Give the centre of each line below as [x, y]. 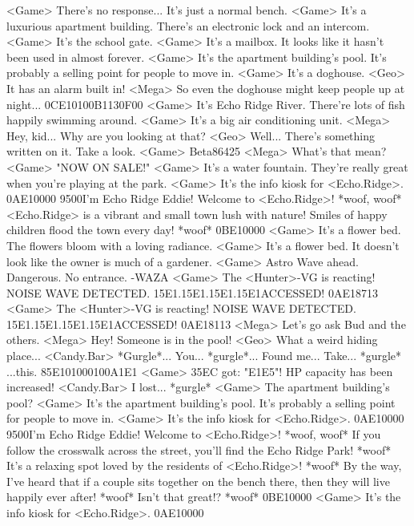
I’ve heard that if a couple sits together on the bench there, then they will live [198, 481]
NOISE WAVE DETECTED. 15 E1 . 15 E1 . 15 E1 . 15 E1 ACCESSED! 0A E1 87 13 [192, 292]
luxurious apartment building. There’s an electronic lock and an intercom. [188, 25]
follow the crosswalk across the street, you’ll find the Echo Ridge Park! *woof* [199, 449]
